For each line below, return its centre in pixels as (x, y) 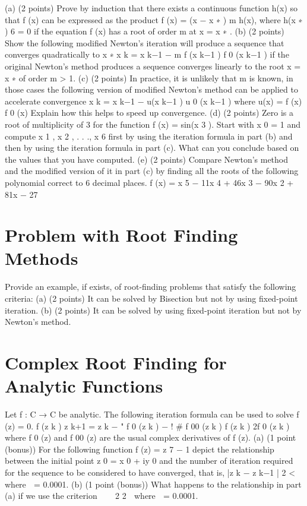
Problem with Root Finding (121, 235)
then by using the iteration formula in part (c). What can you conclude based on (152, 148)
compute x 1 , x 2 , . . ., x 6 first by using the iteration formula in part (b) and (149, 136)
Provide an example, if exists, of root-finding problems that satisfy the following (151, 287)
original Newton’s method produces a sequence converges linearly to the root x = (153, 66)
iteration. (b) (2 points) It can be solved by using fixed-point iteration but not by (153, 310)
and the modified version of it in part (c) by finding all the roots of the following (152, 171)
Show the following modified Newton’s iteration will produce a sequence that (145, 42)
